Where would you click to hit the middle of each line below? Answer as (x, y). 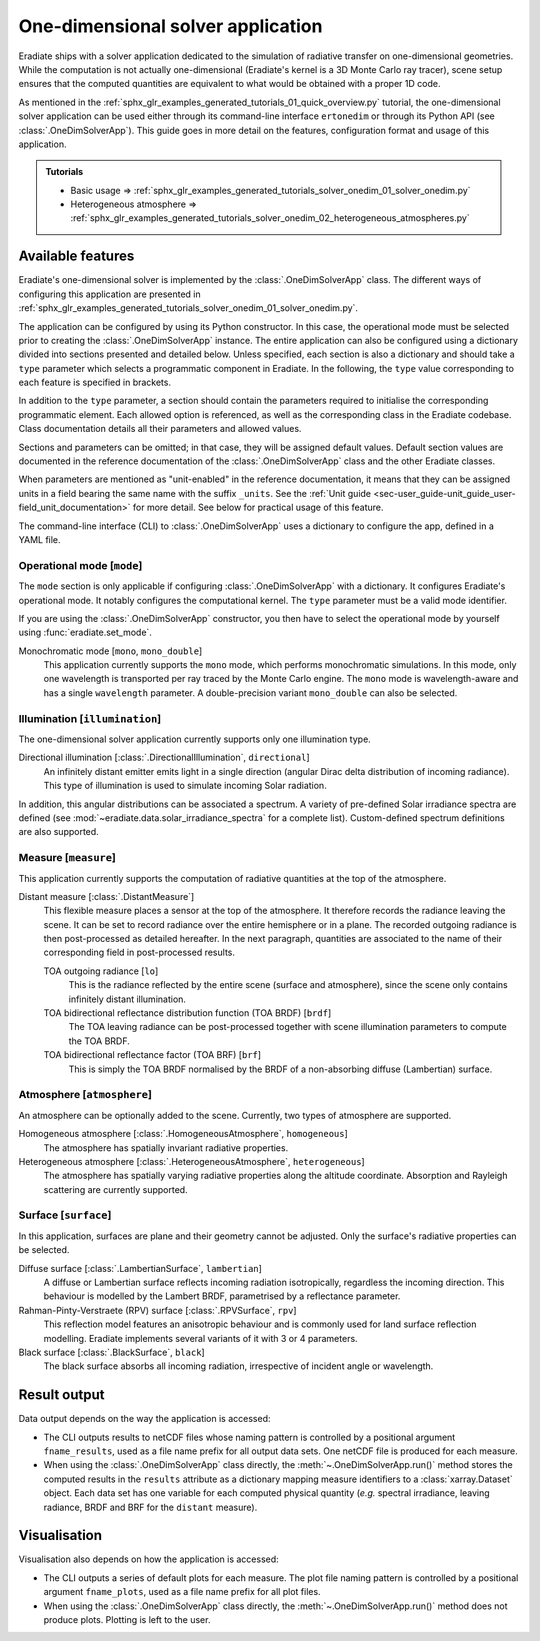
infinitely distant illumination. (127, 999)
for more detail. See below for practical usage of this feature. (258, 507)
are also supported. (58, 832)
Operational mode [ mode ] (80, 565)
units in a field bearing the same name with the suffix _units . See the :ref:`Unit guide (195, 493)
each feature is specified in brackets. (95, 382)
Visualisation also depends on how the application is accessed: (148, 1559)
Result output (61, 1395)
